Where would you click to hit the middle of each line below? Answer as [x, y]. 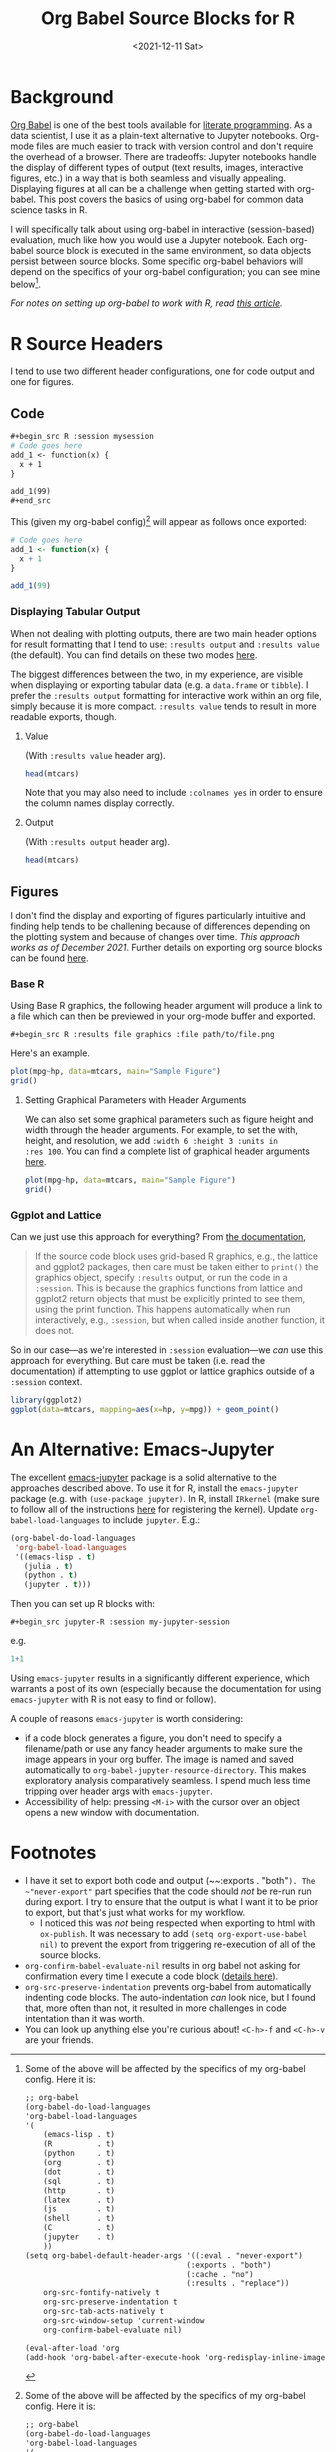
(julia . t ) [48, 1566]
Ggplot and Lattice [56, 1215]
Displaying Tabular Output [75, 612]
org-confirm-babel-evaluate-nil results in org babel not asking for [162, 1965]
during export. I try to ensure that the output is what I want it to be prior [171, 1901]
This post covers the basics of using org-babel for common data [171, 199]
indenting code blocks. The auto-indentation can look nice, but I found [170, 1997]
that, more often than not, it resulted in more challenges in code [155, 2008]
